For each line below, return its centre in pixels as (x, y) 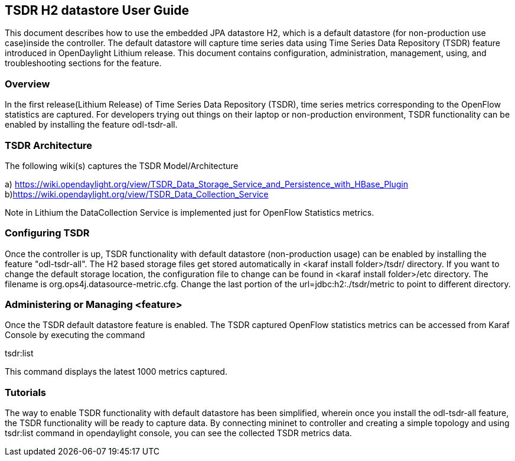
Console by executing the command (75, 335)
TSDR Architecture (49, 145)
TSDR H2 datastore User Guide (97, 10)
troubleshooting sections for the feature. (83, 63)
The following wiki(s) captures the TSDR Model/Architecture (122, 165)
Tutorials (26, 392)
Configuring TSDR (47, 233)
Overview (27, 84)
